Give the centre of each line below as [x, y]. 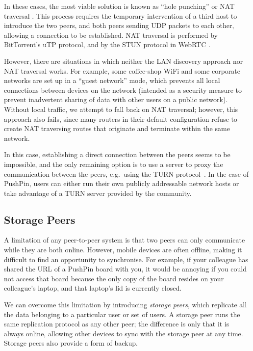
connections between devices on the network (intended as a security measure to [123, 90]
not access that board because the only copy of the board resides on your [114, 278]
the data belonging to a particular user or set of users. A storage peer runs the [122, 314]
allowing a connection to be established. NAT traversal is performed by [111, 35]
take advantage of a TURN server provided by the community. [98, 193]
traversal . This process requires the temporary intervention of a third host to [121, 15]
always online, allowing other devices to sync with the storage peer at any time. [124, 333]
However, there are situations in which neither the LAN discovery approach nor [124, 61]
